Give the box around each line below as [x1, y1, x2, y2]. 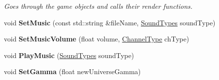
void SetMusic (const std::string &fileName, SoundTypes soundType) [4, 17, 216, 27]
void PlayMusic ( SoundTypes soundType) [4, 50, 134, 60]
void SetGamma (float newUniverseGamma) [4, 66, 141, 77]
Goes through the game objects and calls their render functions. [4, 1, 193, 11]
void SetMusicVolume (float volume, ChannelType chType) [4, 34, 189, 44]
